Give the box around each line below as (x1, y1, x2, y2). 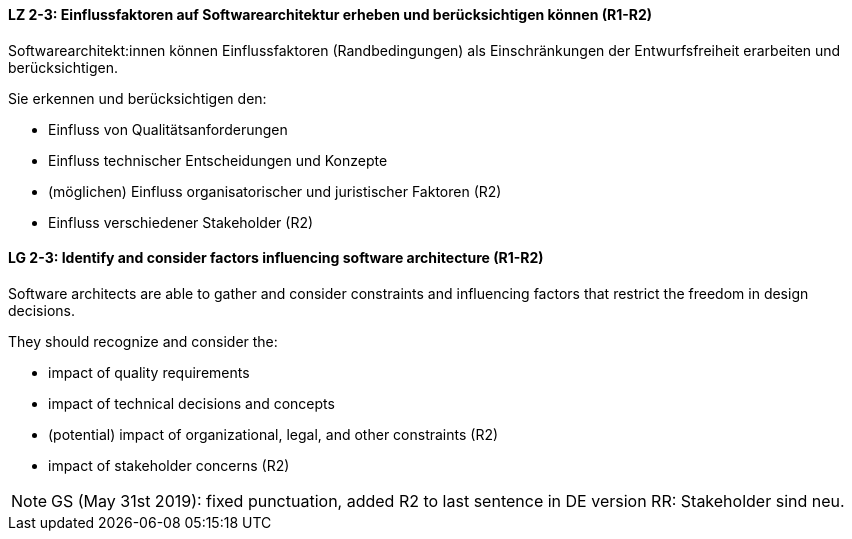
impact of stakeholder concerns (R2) (48, 456, 290, 474)
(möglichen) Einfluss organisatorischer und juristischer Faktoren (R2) (48, 182, 502, 200)
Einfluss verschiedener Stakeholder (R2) (48, 213, 314, 231)
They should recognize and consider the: (8, 332, 278, 350)
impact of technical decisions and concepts (48, 394, 335, 412)
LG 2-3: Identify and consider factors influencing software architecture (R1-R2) (8, 249, 544, 267)
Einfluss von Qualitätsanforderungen (48, 120, 288, 138)
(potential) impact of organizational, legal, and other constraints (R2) (48, 425, 499, 443)
